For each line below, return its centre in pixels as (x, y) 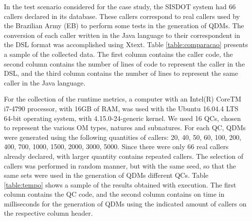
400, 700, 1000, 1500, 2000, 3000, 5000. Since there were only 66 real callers (116, 146)
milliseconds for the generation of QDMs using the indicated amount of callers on (125, 203)
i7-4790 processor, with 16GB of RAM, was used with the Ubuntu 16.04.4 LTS (121, 108)
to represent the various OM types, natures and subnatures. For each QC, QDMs (125, 127)
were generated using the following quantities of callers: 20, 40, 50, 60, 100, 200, (123, 137)
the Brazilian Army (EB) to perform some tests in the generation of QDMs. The (124, 25)
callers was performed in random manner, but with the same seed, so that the (120, 165)
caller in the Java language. (45, 82)
